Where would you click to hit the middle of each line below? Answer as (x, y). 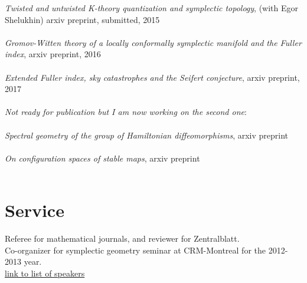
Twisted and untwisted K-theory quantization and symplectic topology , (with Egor (151, 8)
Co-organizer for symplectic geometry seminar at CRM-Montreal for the (135, 250)
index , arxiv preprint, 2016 (53, 54)
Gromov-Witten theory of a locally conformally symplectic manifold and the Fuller (153, 42)
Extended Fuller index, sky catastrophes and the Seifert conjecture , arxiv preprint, (152, 77)
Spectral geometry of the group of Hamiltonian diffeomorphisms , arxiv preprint (147, 135)
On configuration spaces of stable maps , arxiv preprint (102, 158)
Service (35, 210)
